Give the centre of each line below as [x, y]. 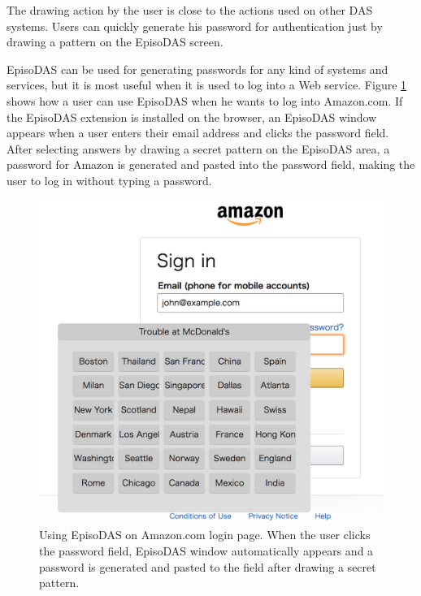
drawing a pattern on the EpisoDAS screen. [115, 42]
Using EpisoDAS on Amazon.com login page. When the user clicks [205, 535]
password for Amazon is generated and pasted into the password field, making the [211, 164]
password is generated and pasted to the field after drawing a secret [208, 566]
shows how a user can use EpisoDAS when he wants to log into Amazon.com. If [205, 100]
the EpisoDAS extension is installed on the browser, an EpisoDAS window [192, 117]
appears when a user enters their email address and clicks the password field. [198, 133]
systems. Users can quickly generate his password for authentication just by [195, 26]
